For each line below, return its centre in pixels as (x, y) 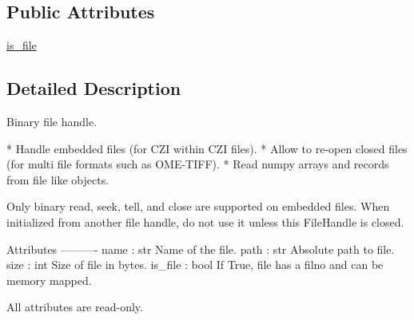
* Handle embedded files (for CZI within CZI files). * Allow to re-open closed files (207, 148)
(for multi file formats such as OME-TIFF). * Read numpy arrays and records (198, 164)
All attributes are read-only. (75, 307)
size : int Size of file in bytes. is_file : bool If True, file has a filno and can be (195, 265)
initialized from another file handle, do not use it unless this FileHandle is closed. (205, 221)
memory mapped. (49, 280)
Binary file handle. (52, 121)
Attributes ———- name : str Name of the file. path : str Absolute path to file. (201, 249)
